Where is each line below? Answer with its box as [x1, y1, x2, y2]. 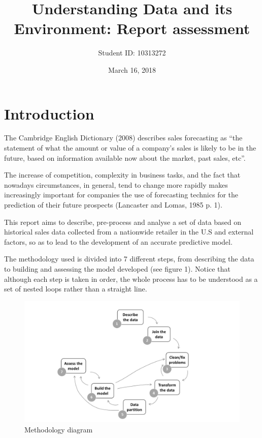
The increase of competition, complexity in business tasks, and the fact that [4, 169, 241, 180]
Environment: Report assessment [14, 18, 250, 39]
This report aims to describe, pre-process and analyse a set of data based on [4, 216, 242, 227]
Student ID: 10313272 [98, 47, 166, 58]
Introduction [4, 103, 94, 124]
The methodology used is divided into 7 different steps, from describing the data [4, 253, 254, 264]
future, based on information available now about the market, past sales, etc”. [4, 152, 246, 163]
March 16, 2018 [108, 64, 156, 75]
